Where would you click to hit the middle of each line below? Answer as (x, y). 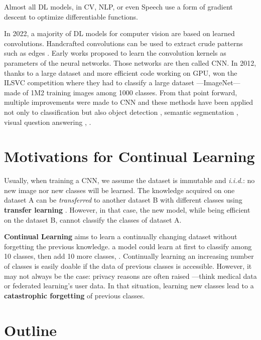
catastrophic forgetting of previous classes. (75, 295)
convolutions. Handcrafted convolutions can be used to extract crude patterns (123, 43)
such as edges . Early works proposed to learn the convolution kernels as (115, 53)
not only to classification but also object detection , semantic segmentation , (121, 112)
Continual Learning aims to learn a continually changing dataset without (121, 236)
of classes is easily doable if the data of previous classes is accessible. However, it (128, 266)
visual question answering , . (48, 122)
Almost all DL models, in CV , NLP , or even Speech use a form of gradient (118, 7)
